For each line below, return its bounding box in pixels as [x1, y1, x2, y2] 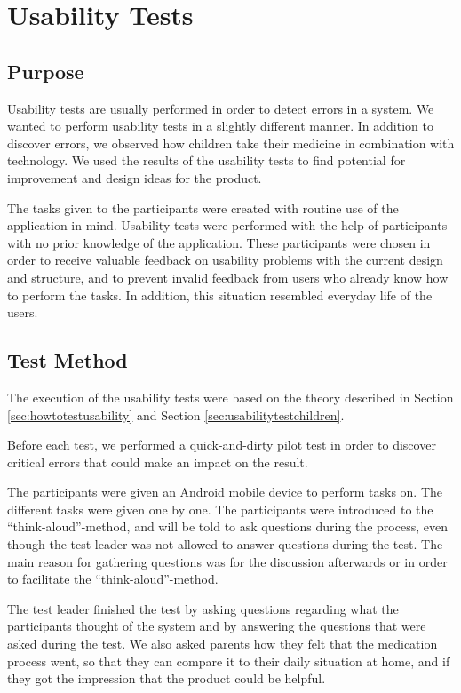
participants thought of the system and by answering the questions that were [7, 617, 426, 635]
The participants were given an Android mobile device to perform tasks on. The [7, 482, 443, 501]
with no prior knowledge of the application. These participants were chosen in [7, 233, 431, 251]
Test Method [7, 346, 128, 374]
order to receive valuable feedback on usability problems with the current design [7, 251, 443, 269]
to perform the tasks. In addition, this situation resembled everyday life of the [7, 285, 433, 304]
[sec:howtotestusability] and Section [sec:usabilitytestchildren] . [7, 405, 345, 424]
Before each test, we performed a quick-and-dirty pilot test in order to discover [7, 435, 436, 454]
